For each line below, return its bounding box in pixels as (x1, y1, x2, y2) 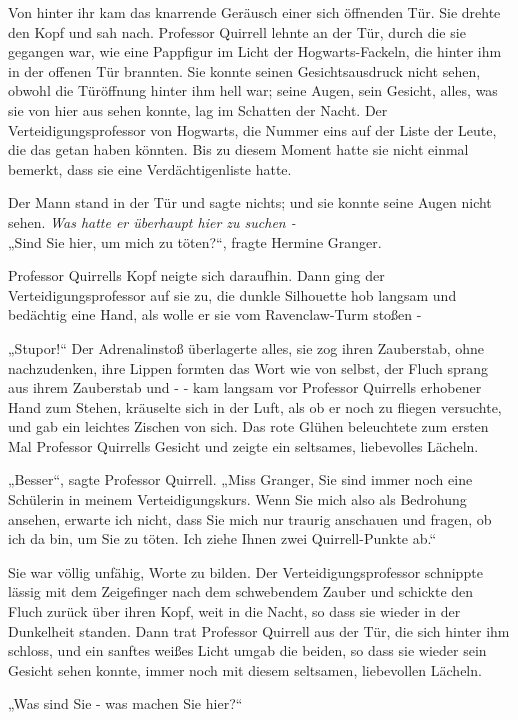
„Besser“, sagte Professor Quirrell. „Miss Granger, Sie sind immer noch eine (8, 469, 473, 490)
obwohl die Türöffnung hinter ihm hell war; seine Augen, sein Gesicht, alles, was (8, 80, 498, 101)
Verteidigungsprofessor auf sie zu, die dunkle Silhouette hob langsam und (8, 284, 457, 305)
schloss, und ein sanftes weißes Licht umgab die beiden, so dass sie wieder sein (8, 640, 487, 661)
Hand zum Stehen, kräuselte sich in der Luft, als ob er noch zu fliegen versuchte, (8, 396, 502, 417)
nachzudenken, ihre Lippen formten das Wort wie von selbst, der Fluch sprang (8, 357, 489, 378)
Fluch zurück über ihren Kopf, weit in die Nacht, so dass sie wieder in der (8, 601, 461, 622)
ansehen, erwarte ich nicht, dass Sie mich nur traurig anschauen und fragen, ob (8, 508, 492, 529)
